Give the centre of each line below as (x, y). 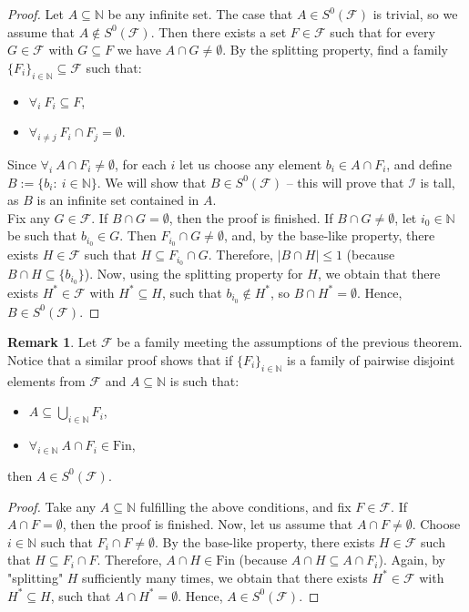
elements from (46, 380)
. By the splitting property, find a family (336, 50)
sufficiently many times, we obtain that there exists (225, 577)
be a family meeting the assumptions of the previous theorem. (290, 342)
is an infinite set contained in (118, 200)
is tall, (438, 182)
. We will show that (152, 182)
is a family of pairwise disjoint (371, 359)
